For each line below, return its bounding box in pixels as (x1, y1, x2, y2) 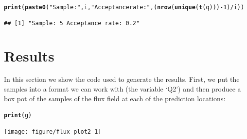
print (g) (4, 112, 32, 119)
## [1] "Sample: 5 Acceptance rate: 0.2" (4, 19, 140, 27)
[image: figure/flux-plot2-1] (4, 128, 102, 135)
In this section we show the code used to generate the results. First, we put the (4, 74, 240, 84)
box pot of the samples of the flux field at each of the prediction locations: (4, 93, 226, 103)
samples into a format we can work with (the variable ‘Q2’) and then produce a (4, 83, 241, 93)
